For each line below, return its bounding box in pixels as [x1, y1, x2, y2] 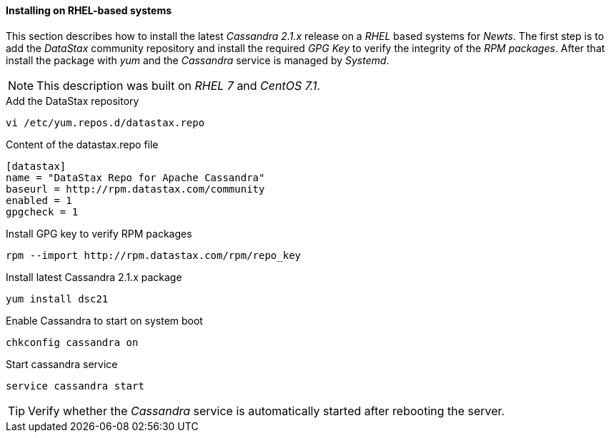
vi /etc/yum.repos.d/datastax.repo [6, 116, 205, 128]
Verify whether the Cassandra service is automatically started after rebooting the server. [28, 403, 505, 418]
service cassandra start [6, 380, 144, 392]
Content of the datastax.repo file [6, 138, 159, 151]
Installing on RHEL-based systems [6, 4, 172, 16]
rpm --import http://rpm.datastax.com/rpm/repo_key [6, 249, 302, 261]
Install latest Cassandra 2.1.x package [6, 270, 182, 283]
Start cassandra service [6, 357, 118, 370]
